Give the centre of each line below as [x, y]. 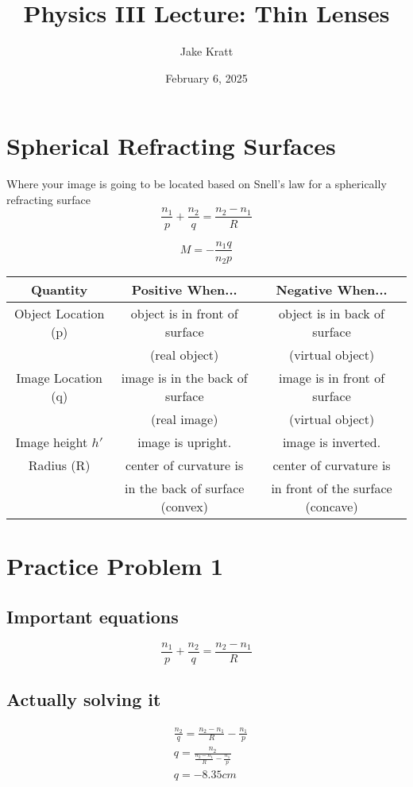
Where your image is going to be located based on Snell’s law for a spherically [197, 184]
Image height [52, 442]
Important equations [93, 616]
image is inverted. [332, 442]
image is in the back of [184, 378]
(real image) [184, 419]
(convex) [184, 507]
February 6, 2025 [206, 77]
